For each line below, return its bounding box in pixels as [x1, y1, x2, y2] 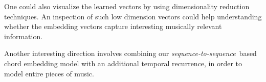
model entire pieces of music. [4, 68, 94, 78]
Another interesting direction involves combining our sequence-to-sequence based [4, 48, 257, 59]
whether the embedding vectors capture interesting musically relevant [4, 21, 222, 32]
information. [4, 31, 43, 41]
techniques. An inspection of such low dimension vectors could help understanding [4, 11, 262, 21]
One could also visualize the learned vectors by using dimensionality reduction [4, 1, 250, 11]
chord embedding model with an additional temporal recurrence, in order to [4, 58, 242, 68]
